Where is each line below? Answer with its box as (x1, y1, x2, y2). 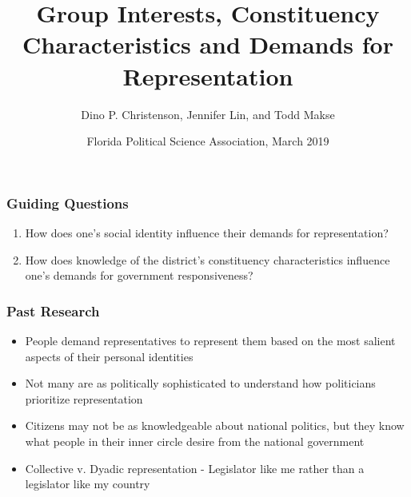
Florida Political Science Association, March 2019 (86, 133, 329, 149)
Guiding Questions (6, 193, 129, 213)
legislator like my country (25, 475, 150, 492)
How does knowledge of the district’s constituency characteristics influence (25, 251, 390, 268)
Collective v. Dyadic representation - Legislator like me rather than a (25, 459, 365, 476)
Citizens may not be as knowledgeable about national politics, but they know (25, 417, 405, 434)
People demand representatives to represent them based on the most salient (25, 332, 396, 348)
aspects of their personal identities (25, 348, 194, 364)
